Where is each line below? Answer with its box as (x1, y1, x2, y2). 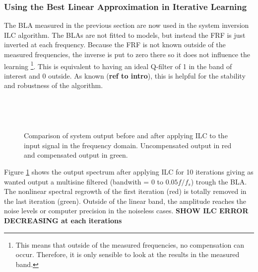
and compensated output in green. (24, 150, 128, 160)
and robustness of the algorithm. (4, 80, 103, 91)
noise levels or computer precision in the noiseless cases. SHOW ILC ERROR (4, 205, 249, 216)
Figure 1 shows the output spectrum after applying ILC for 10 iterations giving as (4, 167, 254, 177)
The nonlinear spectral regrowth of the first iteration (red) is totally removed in (4, 186, 247, 196)
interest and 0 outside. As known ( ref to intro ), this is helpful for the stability (4, 70, 246, 81)
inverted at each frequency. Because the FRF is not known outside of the (4, 39, 226, 50)
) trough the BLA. (191, 176, 247, 186)
